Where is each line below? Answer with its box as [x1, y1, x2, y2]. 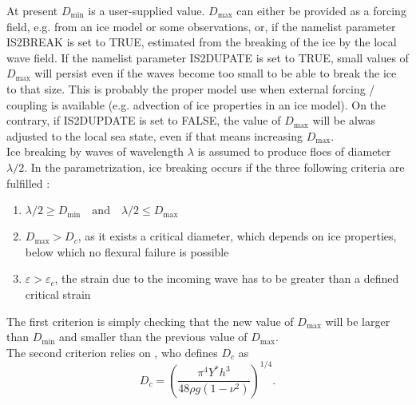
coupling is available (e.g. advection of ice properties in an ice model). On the [6, 96, 386, 113]
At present [6, 2, 58, 18]
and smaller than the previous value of [59, 328, 248, 345]
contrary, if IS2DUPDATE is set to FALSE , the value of [6, 112, 281, 129]
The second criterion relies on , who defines [6, 343, 218, 360]
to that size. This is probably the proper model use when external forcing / [6, 80, 375, 97]
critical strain [25, 285, 91, 302]
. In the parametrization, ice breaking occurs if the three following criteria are [24, 158, 405, 175]
